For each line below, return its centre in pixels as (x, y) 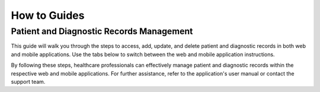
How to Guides (48, 15)
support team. (28, 81)
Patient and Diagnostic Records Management (102, 31)
